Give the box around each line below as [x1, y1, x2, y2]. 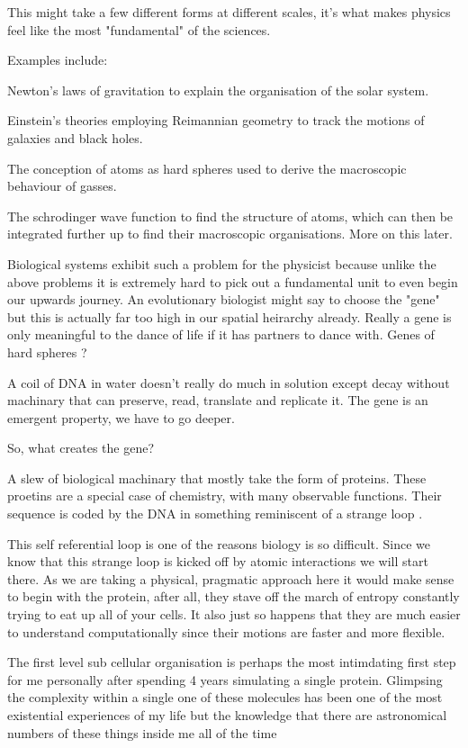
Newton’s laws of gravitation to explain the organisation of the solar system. [7, 80, 429, 99]
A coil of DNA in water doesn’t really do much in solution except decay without [7, 373, 450, 392]
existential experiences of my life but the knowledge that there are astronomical [7, 706, 447, 724]
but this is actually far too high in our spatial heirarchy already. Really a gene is [7, 307, 452, 326]
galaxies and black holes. [7, 128, 143, 147]
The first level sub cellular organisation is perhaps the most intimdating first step [7, 653, 456, 671]
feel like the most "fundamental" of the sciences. [7, 20, 271, 39]
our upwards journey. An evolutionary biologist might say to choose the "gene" [7, 290, 440, 309]
